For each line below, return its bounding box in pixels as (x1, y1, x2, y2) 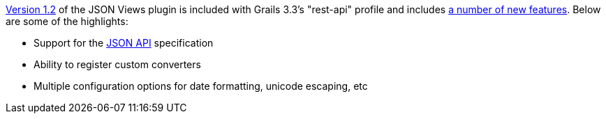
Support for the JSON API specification (34, 37, 214, 49)
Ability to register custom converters (34, 58, 201, 70)
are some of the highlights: (6, 15, 128, 27)
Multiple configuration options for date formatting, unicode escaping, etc (34, 80, 368, 92)
